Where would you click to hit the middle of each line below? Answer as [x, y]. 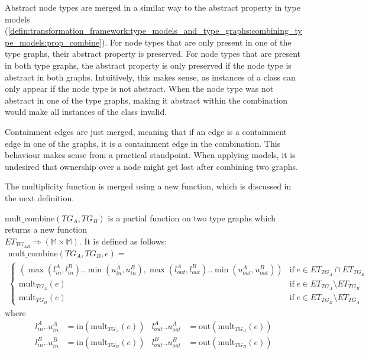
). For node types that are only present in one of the [196, 42]
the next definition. [40, 197]
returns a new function [46, 229]
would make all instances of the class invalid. [86, 112]
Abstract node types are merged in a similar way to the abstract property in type [153, 7]
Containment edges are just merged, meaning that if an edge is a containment [146, 131]
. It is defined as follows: [123, 241]
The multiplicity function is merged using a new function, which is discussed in [148, 186]
